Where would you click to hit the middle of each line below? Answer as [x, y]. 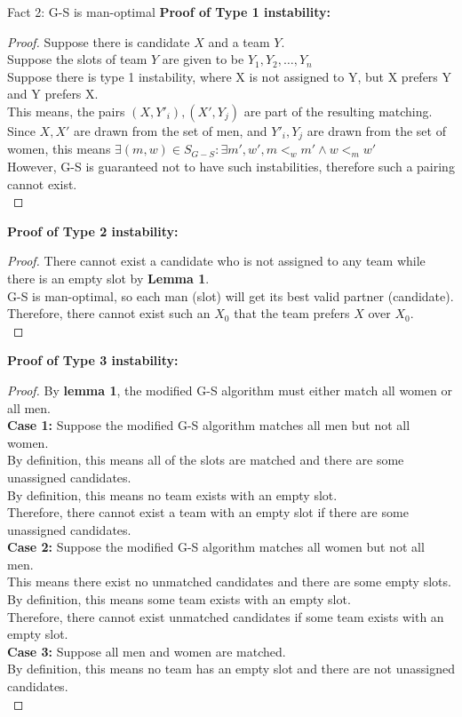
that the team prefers [292, 313]
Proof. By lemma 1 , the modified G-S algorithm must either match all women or [230, 390]
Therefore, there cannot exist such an [109, 313]
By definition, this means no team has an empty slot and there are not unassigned [231, 669]
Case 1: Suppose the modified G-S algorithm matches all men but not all [209, 425]
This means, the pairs [66, 111]
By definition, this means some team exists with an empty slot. [179, 599]
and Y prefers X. [53, 94]
